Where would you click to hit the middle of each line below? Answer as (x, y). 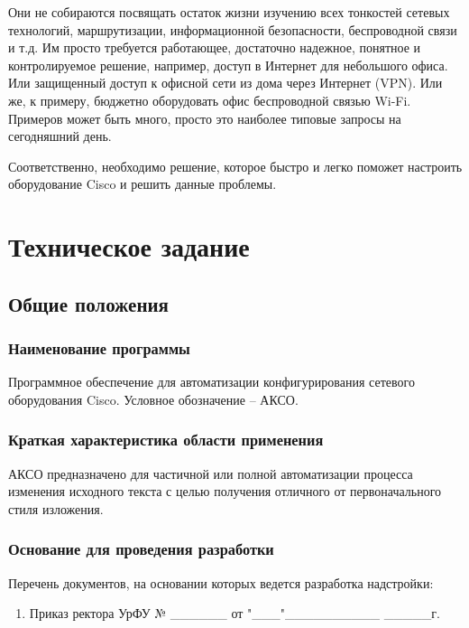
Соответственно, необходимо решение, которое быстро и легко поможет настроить (235, 166)
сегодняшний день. (60, 136)
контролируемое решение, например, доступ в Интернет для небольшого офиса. (228, 65)
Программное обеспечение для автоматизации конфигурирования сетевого (212, 382)
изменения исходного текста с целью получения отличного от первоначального (225, 491)
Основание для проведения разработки (141, 549)
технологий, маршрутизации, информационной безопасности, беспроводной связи (233, 29)
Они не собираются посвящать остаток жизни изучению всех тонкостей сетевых (229, 12)
